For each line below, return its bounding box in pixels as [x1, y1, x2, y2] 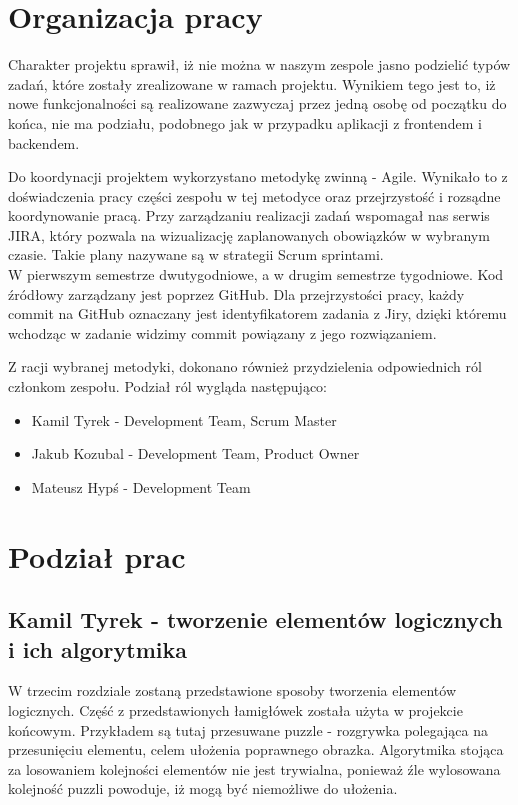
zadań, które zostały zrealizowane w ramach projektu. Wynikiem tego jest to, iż [8, 73, 496, 94]
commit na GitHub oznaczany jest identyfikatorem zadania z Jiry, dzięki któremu [8, 303, 507, 324]
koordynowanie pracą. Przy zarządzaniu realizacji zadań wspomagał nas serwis [8, 205, 490, 226]
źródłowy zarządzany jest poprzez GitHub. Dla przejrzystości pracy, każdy [8, 283, 465, 304]
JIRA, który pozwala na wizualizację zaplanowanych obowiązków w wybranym [8, 224, 490, 245]
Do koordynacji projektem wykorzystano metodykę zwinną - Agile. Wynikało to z [8, 166, 508, 187]
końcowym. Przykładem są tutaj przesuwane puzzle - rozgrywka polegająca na [8, 719, 489, 740]
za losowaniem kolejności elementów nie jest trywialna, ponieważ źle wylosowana [8, 758, 501, 779]
